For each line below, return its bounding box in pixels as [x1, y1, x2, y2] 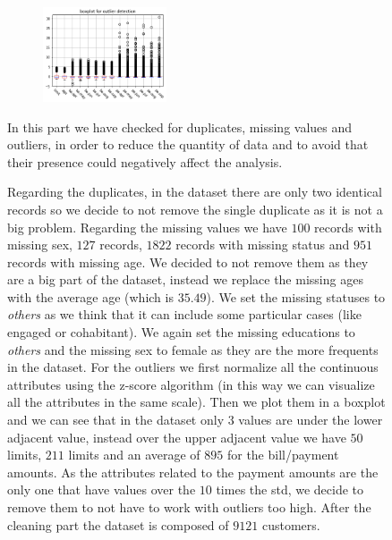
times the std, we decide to [216, 480, 364, 499]
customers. [261, 515, 320, 534]
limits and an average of [68, 445, 200, 464]
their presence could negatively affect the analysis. [7, 152, 283, 171]
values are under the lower [238, 410, 383, 429]
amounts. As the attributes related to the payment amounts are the [7, 462, 379, 481]
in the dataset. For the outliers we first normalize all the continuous [7, 358, 379, 376]
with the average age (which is [7, 287, 174, 306]
